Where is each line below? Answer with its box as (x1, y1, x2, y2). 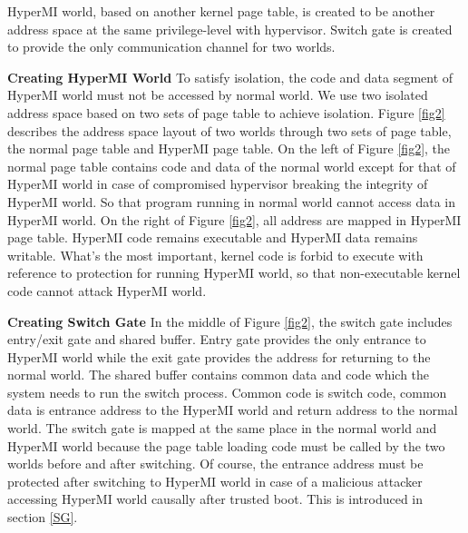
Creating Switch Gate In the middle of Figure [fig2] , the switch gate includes (7, 311, 453, 331)
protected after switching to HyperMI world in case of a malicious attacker (7, 471, 423, 490)
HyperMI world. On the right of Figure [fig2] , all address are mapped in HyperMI (7, 210, 462, 229)
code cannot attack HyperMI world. (7, 281, 207, 300)
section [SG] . (7, 508, 78, 527)
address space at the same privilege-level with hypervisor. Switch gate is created (7, 19, 453, 38)
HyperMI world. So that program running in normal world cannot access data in (7, 192, 455, 211)
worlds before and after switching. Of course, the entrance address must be (7, 454, 424, 473)
